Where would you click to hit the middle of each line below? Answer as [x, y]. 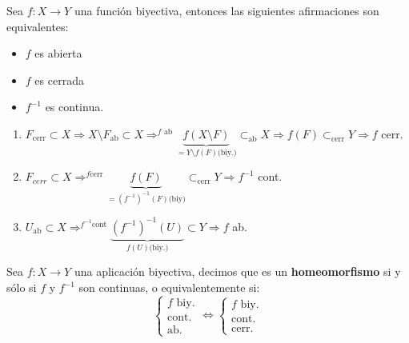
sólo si [22, 287]
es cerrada [59, 80]
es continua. [74, 107]
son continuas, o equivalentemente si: [169, 287]
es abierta [58, 53]
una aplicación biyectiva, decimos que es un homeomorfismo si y [237, 271]
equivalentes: [38, 26]
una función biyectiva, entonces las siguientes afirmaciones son [227, 10]
